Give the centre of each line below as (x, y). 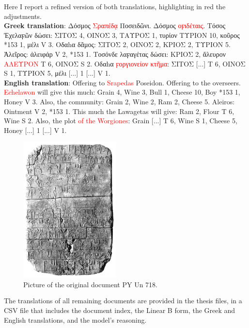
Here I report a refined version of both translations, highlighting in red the (115, 6)
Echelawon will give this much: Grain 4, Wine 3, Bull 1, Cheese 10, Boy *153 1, (122, 92)
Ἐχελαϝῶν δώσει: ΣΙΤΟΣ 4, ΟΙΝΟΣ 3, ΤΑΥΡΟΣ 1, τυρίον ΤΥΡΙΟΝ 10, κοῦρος (122, 35)
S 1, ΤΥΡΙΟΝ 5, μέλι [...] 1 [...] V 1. (57, 73)
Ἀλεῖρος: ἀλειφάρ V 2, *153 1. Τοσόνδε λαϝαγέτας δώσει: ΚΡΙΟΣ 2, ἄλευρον (115, 54)
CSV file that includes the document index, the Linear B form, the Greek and (120, 310)
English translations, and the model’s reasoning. (75, 320)
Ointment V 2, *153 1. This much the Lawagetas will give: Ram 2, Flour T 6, (119, 111)
